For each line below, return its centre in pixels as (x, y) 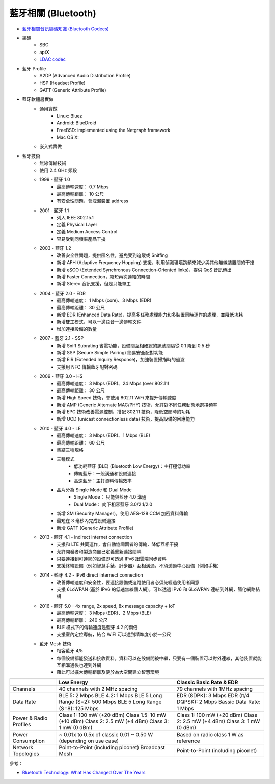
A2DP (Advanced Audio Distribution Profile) (85, 75)
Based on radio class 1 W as (210, 734)
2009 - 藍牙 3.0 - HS (61, 376)
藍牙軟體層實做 (38, 99)
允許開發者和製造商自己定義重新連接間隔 (99, 552)
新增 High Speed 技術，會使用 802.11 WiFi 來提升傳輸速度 (117, 398)
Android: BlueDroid (77, 123)
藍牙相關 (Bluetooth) (53, 13)
